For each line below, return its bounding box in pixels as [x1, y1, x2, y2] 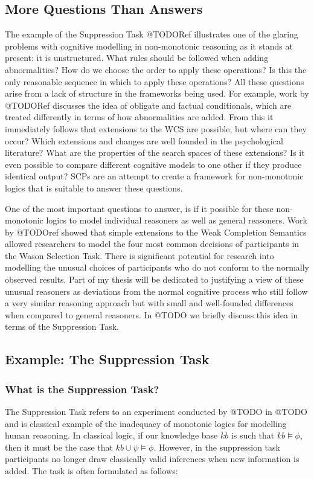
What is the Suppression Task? [5, 381, 159, 396]
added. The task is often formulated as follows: [5, 465, 178, 477]
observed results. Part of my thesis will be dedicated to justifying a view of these [5, 273, 304, 286]
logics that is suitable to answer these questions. [5, 181, 183, 194]
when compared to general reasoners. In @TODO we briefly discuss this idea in [5, 308, 298, 321]
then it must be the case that [5, 440, 114, 453]
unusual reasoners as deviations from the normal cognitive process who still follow [5, 285, 308, 297]
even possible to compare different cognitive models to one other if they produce [5, 158, 302, 170]
